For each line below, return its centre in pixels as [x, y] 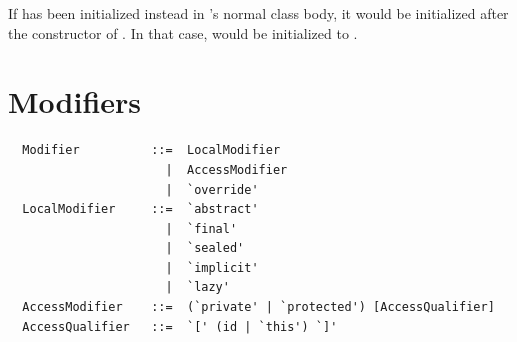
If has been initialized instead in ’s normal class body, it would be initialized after [258, 13]
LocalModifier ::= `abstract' [140, 209]
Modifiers [75, 101]
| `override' [212, 189]
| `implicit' [212, 267]
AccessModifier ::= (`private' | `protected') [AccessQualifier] [258, 307]
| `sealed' [205, 248]
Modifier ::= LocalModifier [151, 150]
